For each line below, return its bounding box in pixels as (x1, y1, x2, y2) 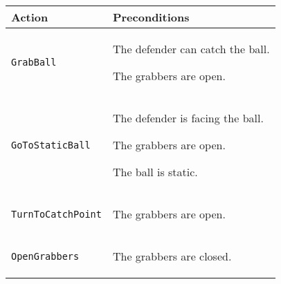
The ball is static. (112, 164, 198, 180)
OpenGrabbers (11, 250, 80, 262)
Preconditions (112, 9, 190, 25)
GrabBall (11, 57, 57, 68)
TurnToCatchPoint (11, 208, 102, 220)
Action (11, 9, 48, 25)
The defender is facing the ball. (112, 110, 264, 126)
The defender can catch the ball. (112, 41, 270, 57)
